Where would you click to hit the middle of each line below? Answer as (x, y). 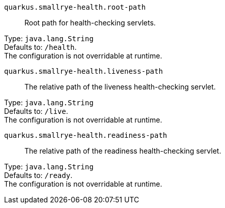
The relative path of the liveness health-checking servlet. (120, 87)
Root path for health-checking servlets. (90, 23)
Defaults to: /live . (36, 111)
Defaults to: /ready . (38, 175)
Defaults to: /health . (40, 47)
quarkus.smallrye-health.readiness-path (86, 135)
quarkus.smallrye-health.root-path (75, 7)
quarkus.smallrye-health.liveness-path (83, 71)
